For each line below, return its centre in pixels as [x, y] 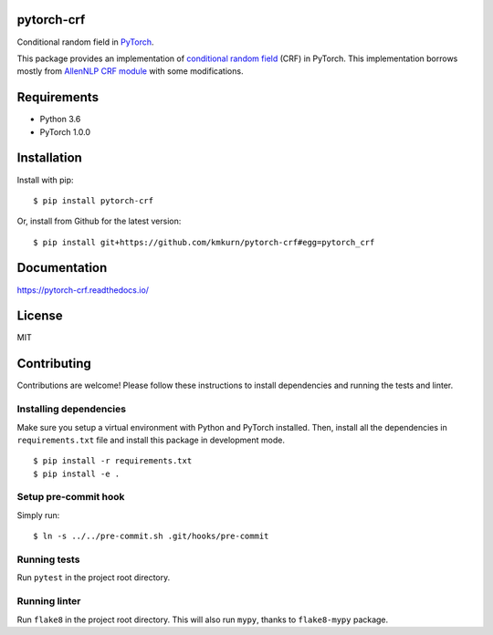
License [40, 316]
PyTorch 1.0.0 [65, 131]
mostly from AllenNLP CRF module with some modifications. [130, 71]
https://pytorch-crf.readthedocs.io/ [83, 290]
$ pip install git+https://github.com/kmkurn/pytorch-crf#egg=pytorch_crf [204, 242]
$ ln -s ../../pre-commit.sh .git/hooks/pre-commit [151, 536]
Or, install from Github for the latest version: [99, 221]
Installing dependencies [72, 409]
